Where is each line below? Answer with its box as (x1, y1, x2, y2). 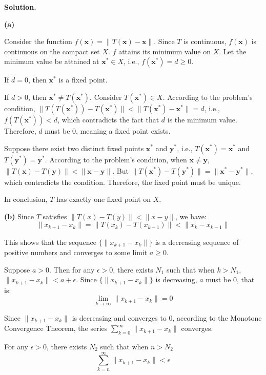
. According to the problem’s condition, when (45, 154, 187, 164)
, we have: (175, 211, 207, 221)
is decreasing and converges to (72, 312, 167, 323)
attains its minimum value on (118, 46, 211, 56)
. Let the (219, 46, 247, 56)
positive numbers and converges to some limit (4, 247, 148, 258)
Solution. (4, 2, 36, 12)
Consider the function (4, 36, 72, 47)
